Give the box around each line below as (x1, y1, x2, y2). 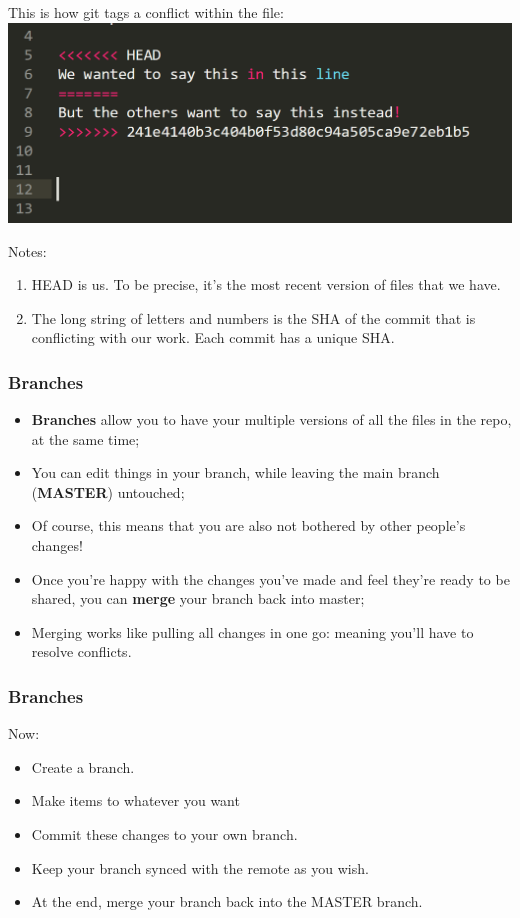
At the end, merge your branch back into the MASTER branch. (31, 891, 423, 912)
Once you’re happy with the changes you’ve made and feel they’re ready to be (31, 568, 510, 589)
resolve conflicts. (31, 641, 132, 662)
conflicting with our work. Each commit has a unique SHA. (31, 327, 395, 348)
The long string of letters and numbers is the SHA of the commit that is (31, 307, 476, 328)
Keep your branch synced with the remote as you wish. (31, 857, 369, 878)
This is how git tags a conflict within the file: (8, 2, 284, 22)
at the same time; (31, 428, 140, 449)
